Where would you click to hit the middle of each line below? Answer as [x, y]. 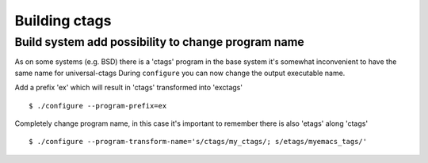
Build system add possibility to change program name [159, 42]
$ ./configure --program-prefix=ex [98, 106]
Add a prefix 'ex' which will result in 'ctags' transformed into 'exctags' [129, 88]
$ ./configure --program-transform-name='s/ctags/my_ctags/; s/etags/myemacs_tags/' [198, 142]
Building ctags [63, 21]
